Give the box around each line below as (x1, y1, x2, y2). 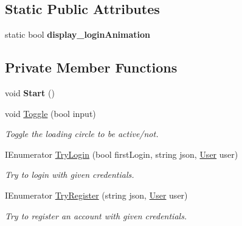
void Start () (5, 87, 55, 99)
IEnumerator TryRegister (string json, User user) (5, 188, 188, 201)
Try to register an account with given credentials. (5, 209, 187, 222)
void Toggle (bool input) (5, 107, 96, 119)
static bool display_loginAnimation (5, 28, 151, 41)
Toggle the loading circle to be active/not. (5, 127, 159, 140)
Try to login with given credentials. (5, 168, 134, 181)
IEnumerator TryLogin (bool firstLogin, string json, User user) (5, 147, 238, 160)
